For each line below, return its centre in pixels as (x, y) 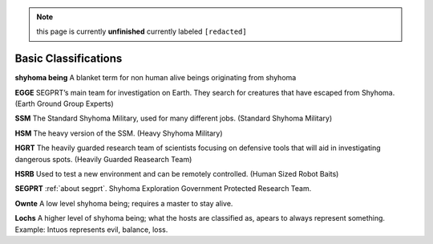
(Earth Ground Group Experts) (64, 104)
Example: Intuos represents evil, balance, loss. (91, 230)
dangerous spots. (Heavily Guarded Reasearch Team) (103, 159)
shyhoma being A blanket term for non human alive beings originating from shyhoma (156, 78)
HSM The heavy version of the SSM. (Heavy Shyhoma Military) (119, 133)
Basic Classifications (69, 59)
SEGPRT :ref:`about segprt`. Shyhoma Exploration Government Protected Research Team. (163, 189)
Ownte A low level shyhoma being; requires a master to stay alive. (124, 203)
